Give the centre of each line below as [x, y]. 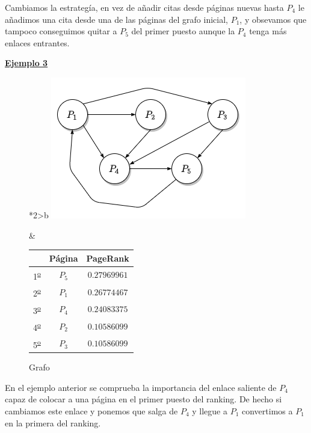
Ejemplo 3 [26, 63]
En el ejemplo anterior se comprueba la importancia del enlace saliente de [141, 387]
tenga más [268, 31]
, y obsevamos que [273, 19]
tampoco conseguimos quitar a [61, 31]
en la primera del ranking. [53, 422]
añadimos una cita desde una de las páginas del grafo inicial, [116, 19]
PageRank [108, 258]
